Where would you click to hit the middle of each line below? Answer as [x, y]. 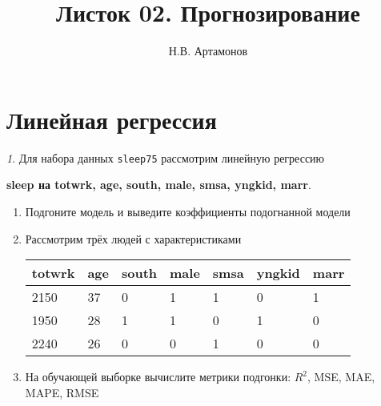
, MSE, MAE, [341, 377]
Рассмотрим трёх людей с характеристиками [133, 238]
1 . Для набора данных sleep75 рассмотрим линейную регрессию [166, 157]
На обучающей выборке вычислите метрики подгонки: [158, 377]
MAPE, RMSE [62, 392]
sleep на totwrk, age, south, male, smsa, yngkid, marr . [159, 185]
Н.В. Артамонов [208, 51]
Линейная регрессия [112, 119]
